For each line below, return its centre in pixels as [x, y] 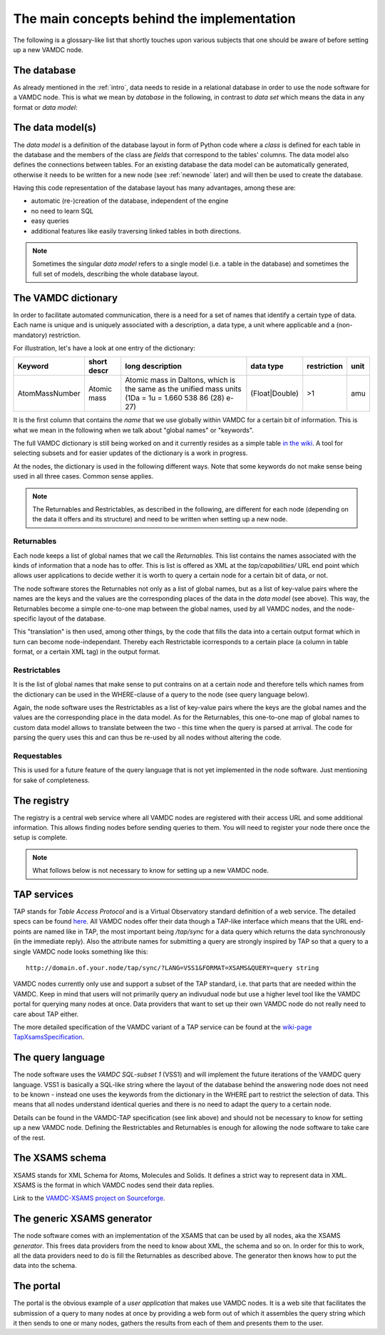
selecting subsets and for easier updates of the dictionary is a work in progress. [130, 453]
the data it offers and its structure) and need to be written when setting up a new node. [160, 519]
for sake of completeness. [52, 780]
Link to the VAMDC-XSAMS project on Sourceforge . [89, 1198]
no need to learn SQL [62, 211]
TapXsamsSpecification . [49, 1037]
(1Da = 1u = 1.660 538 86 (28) [175, 398]
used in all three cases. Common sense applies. [83, 476]
